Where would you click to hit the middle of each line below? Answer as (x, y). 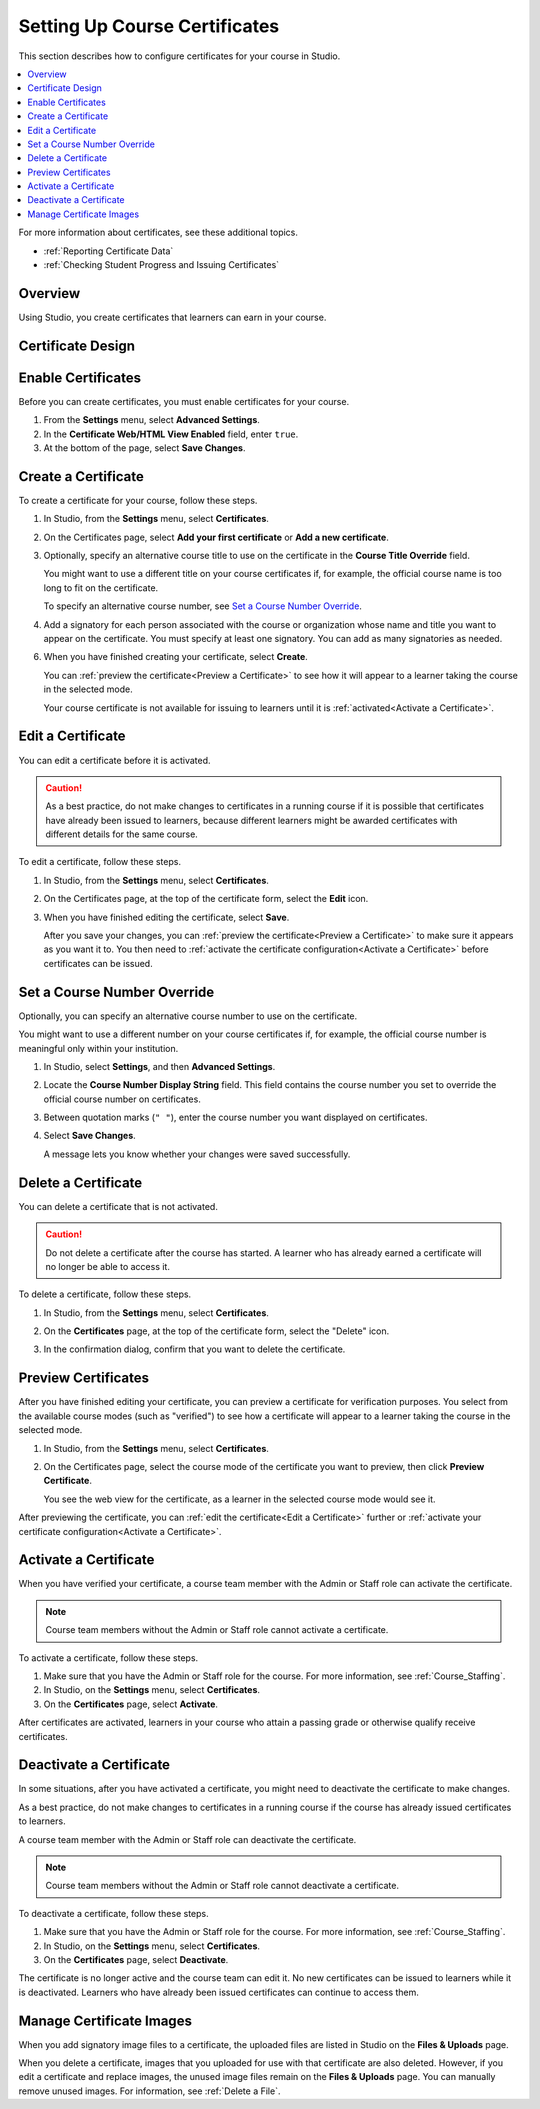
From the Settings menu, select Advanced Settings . (151, 420)
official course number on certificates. (122, 1099)
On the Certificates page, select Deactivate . (136, 1959)
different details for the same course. (122, 834)
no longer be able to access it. (107, 1266)
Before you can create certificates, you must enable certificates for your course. (184, 401)
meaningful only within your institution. (98, 1048)
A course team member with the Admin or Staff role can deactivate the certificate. (187, 1839)
